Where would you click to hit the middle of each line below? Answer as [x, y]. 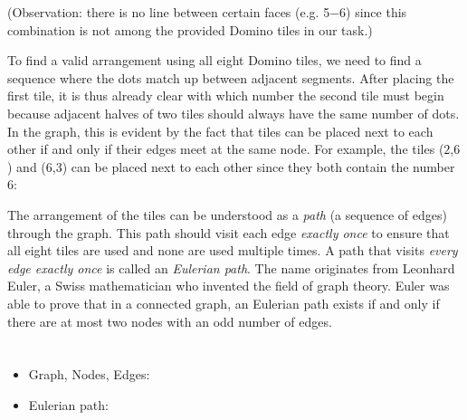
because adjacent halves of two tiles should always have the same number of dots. [233, 113]
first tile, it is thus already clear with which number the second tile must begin [226, 95]
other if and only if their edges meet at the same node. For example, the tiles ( [226, 149]
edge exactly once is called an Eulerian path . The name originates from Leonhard [231, 267]
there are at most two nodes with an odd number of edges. [170, 321]
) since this [376, 12]
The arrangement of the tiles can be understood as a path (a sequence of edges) [227, 214]
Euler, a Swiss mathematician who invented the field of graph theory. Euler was [229, 286]
